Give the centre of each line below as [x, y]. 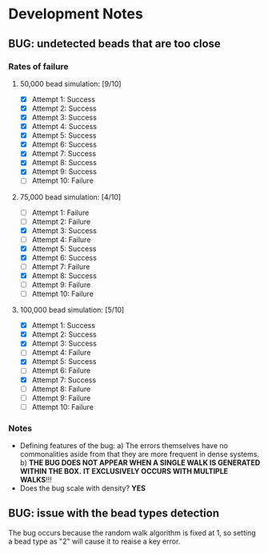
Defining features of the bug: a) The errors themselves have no [124, 446]
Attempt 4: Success [64, 127]
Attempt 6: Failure [61, 370]
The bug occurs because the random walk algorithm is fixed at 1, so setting [132, 532]
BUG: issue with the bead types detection [114, 514]
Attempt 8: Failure [61, 389]
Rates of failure [38, 67]
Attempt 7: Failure [61, 266]
